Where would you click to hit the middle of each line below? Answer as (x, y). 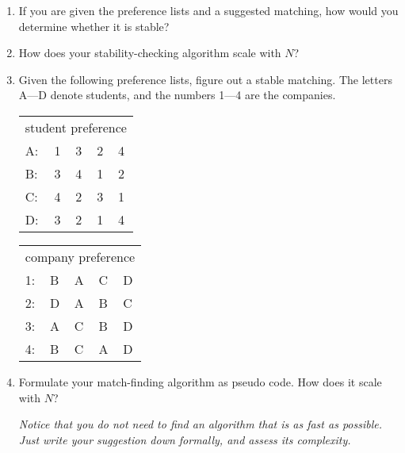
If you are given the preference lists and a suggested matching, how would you (208, 10)
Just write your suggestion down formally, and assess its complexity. (185, 439)
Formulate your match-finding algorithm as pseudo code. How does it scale (200, 381)
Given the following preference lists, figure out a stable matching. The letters (205, 79)
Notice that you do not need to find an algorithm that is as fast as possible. (201, 424)
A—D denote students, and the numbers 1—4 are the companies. (177, 95)
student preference (76, 127)
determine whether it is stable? (94, 26)
